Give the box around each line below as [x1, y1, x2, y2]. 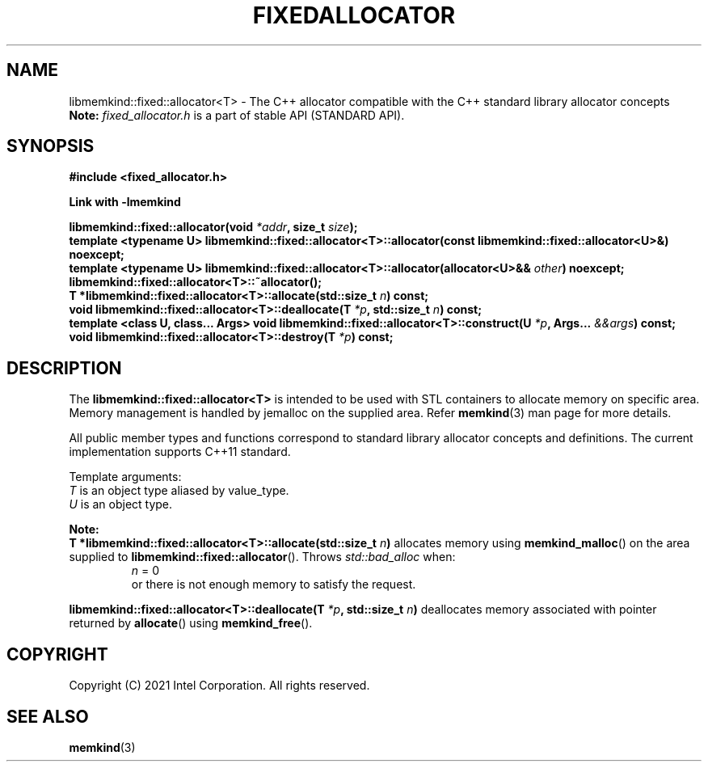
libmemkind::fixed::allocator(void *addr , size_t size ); [69, 220, 358, 234]
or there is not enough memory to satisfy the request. [131, 577, 416, 592]
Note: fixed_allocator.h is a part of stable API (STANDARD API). [69, 108, 405, 122]
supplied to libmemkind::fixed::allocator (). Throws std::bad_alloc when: [69, 550, 456, 564]
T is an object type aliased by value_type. [69, 483, 289, 498]
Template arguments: [69, 470, 182, 484]
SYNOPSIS [6, 136, 95, 157]
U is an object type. [69, 497, 173, 512]
